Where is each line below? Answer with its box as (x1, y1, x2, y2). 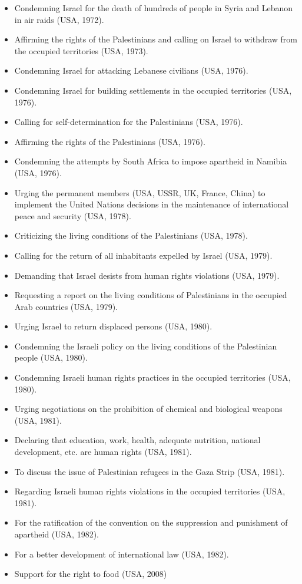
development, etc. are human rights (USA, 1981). (14, 446, 192, 458)
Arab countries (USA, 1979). (14, 300, 118, 312)
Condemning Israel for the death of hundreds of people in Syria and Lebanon (14, 2, 293, 14)
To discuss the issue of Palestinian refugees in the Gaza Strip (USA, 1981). (14, 465, 285, 477)
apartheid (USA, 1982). (14, 528, 99, 540)
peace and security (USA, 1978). (14, 209, 131, 222)
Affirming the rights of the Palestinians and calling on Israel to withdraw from (14, 33, 298, 45)
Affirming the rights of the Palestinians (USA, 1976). (14, 135, 205, 147)
